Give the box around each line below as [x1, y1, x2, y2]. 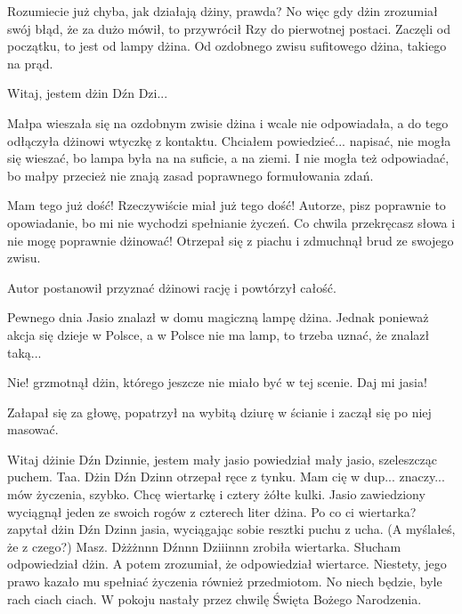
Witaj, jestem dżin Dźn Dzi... [7, 84, 168, 102]
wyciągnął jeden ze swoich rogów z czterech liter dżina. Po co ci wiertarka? [7, 502, 417, 521]
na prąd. [7, 53, 53, 72]
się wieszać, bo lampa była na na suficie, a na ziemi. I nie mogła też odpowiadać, [7, 149, 450, 167]
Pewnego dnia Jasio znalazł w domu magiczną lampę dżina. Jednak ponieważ [7, 308, 429, 327]
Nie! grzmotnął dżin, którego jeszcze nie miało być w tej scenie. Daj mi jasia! [7, 373, 427, 392]
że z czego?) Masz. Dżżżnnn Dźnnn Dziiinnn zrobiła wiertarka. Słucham [7, 537, 401, 555]
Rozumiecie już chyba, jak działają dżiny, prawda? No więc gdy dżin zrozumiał [7, 2, 438, 20]
